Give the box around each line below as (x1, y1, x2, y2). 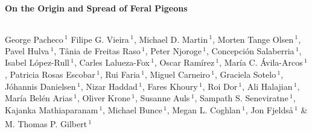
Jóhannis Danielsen (5, 80, 76, 92)
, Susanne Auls (135, 92, 190, 104)
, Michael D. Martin (133, 33, 208, 45)
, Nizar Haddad (80, 80, 138, 92)
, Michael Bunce (103, 103, 162, 116)
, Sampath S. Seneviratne (194, 92, 288, 104)
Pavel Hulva (5, 44, 49, 57)
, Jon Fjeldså (245, 103, 293, 116)
